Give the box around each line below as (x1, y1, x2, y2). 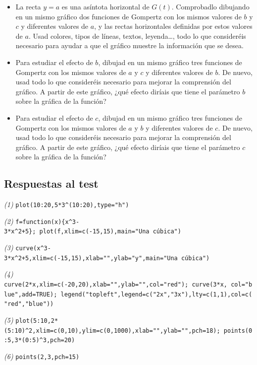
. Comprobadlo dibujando (171, 1, 250, 11)
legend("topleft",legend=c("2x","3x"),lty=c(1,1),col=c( (60, 291, 253, 298)
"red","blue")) (4, 300, 54, 308)
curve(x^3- (15, 245, 51, 252)
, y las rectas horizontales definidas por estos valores (94, 21, 253, 31)
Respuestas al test (4, 176, 99, 191)
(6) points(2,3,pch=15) (4, 351, 80, 361)
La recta (15, 1, 41, 11)
